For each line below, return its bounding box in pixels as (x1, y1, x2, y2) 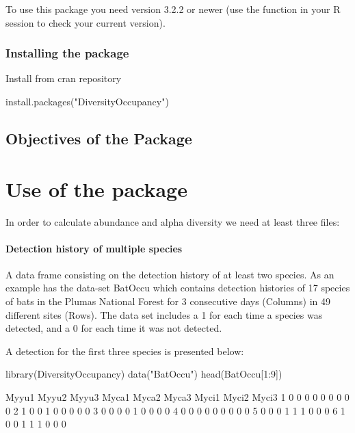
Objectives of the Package (5, 127, 192, 148)
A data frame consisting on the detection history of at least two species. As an (5, 267, 334, 281)
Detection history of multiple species (5, 241, 183, 255)
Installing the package (5, 44, 129, 62)
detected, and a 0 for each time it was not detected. (5, 321, 222, 335)
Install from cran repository (5, 71, 122, 86)
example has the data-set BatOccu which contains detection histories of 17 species (5, 280, 350, 295)
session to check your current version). (5, 15, 166, 29)
